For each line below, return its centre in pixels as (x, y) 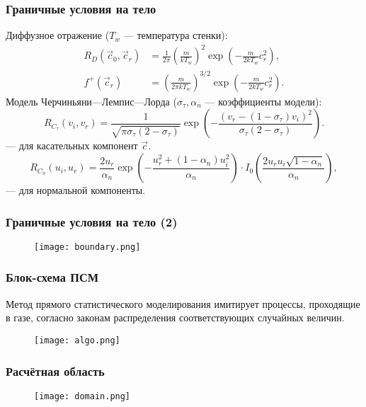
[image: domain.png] (82, 396)
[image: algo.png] (77, 340)
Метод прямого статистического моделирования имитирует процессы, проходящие (183, 303)
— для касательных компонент (72, 145)
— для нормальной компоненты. (76, 190)
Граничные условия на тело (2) (92, 221)
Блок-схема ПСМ (52, 277)
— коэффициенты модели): (263, 101)
